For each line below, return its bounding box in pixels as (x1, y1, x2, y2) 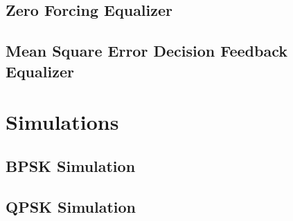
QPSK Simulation (6, 195, 136, 217)
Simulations (6, 108, 119, 136)
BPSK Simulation (6, 155, 136, 176)
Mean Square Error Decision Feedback (6, 40, 287, 61)
